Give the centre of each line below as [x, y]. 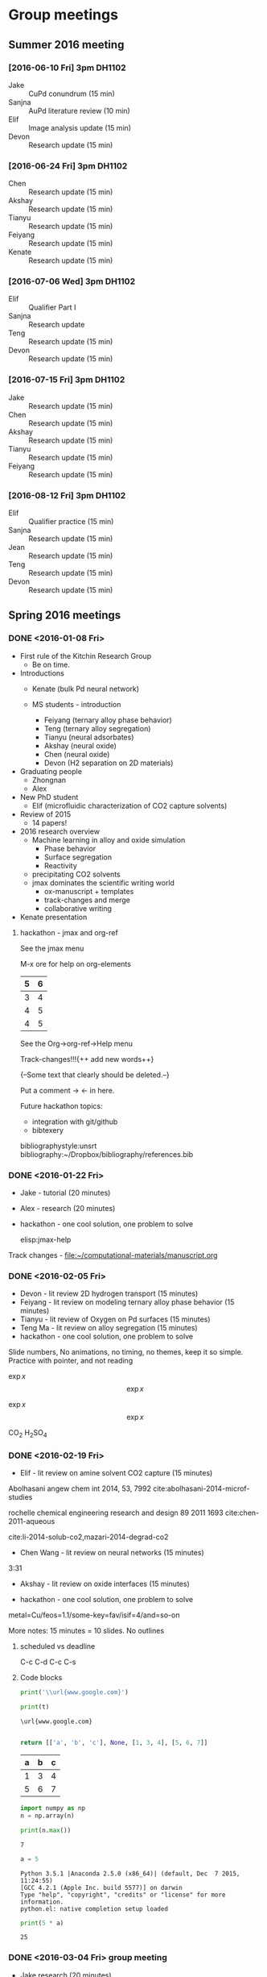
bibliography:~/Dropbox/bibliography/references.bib [107, 1154]
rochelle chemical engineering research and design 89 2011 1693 [116, 1513]
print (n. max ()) [45, 1830]
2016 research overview [60, 831]
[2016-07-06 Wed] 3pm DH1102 [72, 281]
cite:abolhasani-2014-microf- [201, 1488]
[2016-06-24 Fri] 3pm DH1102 [68, 165]
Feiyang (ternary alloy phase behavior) [108, 720]
